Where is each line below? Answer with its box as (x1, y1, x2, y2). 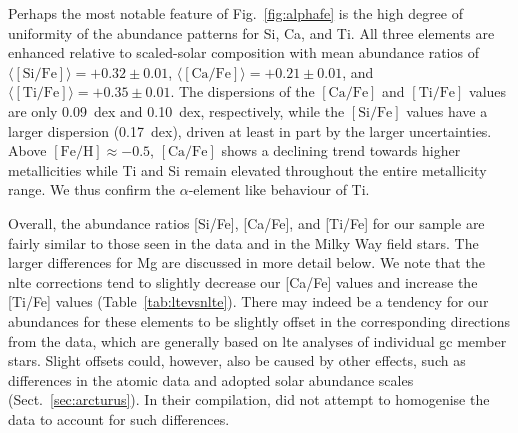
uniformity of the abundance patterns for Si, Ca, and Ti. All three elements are (8, 22, 495, 43)
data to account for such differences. (8, 408, 230, 429)
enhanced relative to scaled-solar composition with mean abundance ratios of (8, 42, 479, 63)
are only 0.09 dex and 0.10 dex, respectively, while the (8, 100, 345, 121)
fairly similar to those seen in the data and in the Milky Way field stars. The (8, 232, 479, 253)
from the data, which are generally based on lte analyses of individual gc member (8, 330, 507, 351)
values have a (406, 100, 488, 121)
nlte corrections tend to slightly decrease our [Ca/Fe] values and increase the (8, 271, 478, 292)
